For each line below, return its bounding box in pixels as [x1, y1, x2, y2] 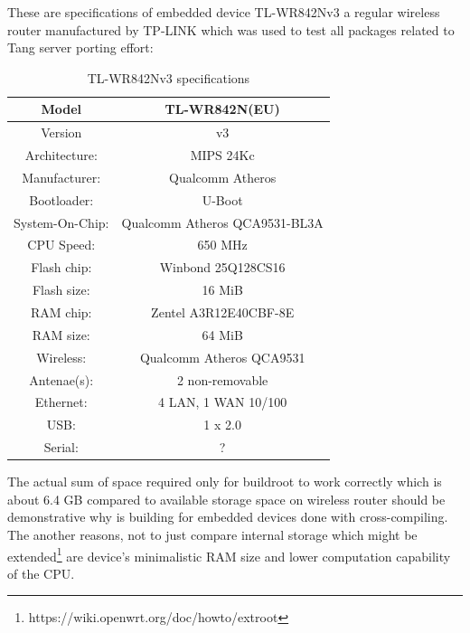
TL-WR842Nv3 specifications [87, 68, 250, 87]
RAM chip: [31, 302, 92, 321]
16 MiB [202, 280, 243, 299]
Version [41, 123, 82, 142]
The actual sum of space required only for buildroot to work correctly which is [7, 472, 442, 491]
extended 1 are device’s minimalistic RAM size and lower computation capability [7, 543, 451, 565]
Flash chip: [31, 258, 92, 277]
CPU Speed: [27, 235, 96, 254]
